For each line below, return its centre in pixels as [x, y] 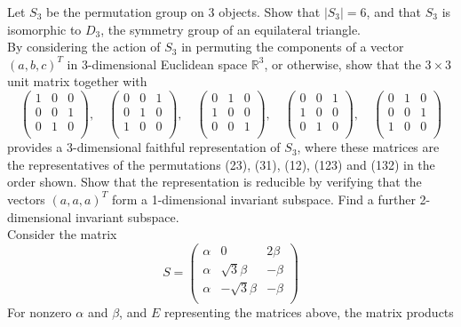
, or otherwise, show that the [342, 64]
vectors [26, 199]
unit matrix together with [77, 81]
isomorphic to [44, 29]
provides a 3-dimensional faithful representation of [144, 147]
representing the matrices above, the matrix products [309, 312]
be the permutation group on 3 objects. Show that [183, 12]
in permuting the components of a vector [293, 47]
